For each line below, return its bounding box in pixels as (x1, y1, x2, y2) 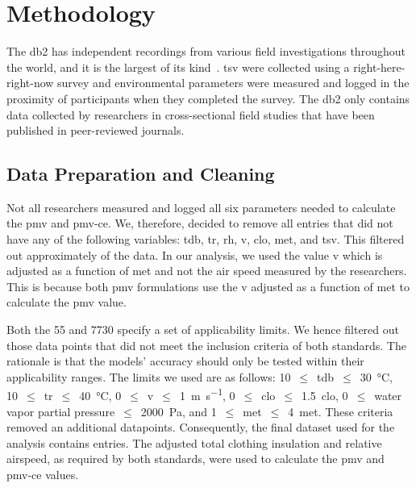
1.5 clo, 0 (301, 387, 348, 404)
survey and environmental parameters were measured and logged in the (57, 74, 410, 91)
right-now (6, 74, 54, 91)
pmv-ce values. (6, 466, 79, 483)
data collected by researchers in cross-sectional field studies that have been (6, 106, 375, 123)
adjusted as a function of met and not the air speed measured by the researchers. (6, 262, 407, 279)
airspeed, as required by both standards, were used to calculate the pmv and (6, 450, 385, 467)
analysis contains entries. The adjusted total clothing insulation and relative (6, 434, 382, 451)
